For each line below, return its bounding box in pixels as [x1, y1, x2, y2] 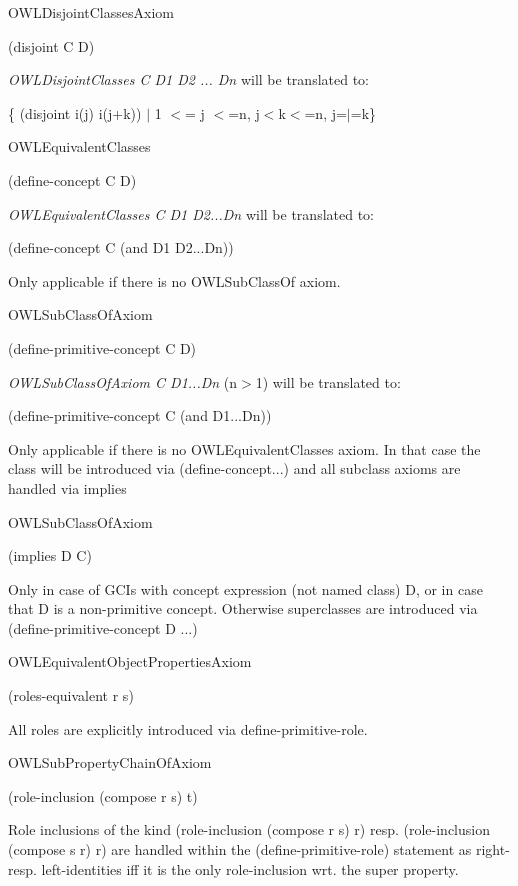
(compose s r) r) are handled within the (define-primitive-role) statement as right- [8, 839, 510, 860]
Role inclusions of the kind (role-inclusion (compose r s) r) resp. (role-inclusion [8, 819, 490, 840]
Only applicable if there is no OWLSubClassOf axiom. [8, 270, 341, 291]
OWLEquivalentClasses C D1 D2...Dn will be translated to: [8, 203, 374, 224]
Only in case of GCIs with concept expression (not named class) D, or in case [8, 578, 483, 599]
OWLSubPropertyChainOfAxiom [8, 752, 212, 773]
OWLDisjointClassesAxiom [8, 2, 174, 22]
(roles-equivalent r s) [8, 685, 134, 706]
